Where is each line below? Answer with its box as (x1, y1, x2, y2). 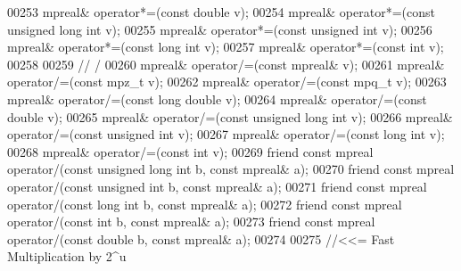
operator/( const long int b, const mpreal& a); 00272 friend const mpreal (7, 194, 402, 213)
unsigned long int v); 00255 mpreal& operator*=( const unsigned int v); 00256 (7, 20, 432, 38)
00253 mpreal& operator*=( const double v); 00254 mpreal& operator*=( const (7, 3, 435, 21)
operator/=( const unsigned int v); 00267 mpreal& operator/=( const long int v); (7, 125, 445, 144)
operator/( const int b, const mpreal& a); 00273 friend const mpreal (7, 212, 375, 231)
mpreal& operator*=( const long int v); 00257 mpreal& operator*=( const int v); (7, 37, 444, 56)
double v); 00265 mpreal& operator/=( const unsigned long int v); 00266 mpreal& (7, 107, 453, 126)
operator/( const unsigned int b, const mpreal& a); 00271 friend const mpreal (7, 177, 427, 195)
